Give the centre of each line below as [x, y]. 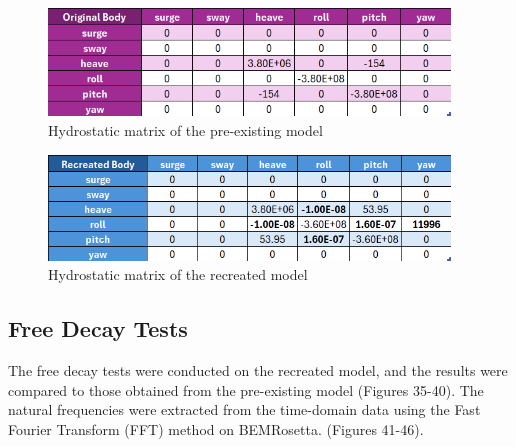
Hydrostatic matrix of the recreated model [178, 274]
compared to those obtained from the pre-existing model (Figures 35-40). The [246, 389]
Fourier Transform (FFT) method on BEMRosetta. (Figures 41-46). [216, 429]
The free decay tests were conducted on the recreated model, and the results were [258, 370]
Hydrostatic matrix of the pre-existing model [185, 129]
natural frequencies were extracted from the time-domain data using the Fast [244, 409]
